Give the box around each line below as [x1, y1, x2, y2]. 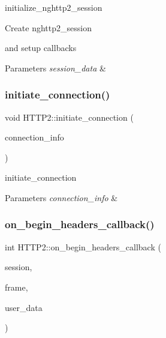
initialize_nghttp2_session [5, 1, 102, 13]
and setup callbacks [5, 41, 77, 54]
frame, [5, 280, 28, 293]
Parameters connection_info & [5, 191, 118, 204]
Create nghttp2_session [5, 21, 92, 34]
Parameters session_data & [5, 61, 106, 74]
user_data [5, 301, 43, 313]
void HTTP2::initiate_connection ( [5, 110, 134, 123]
